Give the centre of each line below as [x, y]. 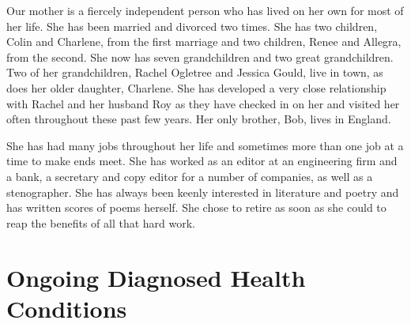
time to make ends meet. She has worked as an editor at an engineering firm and [202, 161]
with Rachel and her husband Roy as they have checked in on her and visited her [203, 103]
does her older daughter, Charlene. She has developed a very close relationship [196, 87]
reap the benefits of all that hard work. [101, 222]
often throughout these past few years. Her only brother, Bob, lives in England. [199, 119]
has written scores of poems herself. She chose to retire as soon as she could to [196, 207]
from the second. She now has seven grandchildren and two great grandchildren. [200, 57]
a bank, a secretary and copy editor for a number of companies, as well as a [190, 176]
